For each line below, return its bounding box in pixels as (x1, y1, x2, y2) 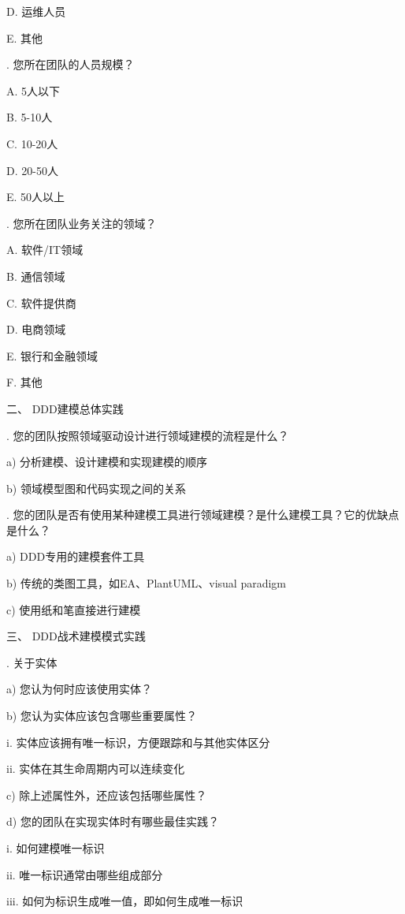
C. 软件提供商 (6, 294, 76, 311)
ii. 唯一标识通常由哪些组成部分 (6, 866, 163, 882)
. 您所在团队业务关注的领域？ (6, 215, 157, 231)
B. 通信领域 (6, 267, 65, 284)
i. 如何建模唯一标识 (6, 840, 105, 856)
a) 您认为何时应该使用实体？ (6, 681, 153, 697)
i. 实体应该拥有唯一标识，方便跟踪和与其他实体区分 (6, 733, 270, 750)
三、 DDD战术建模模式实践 (6, 628, 146, 644)
